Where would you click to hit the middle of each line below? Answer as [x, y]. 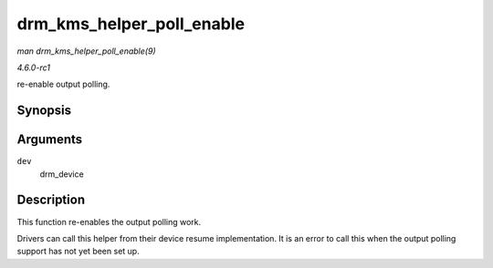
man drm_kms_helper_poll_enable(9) [86, 51]
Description [51, 200]
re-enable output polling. [63, 84]
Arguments [50, 140]
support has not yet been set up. [79, 252]
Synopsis [44, 111]
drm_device [62, 174]
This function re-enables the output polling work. [109, 222]
